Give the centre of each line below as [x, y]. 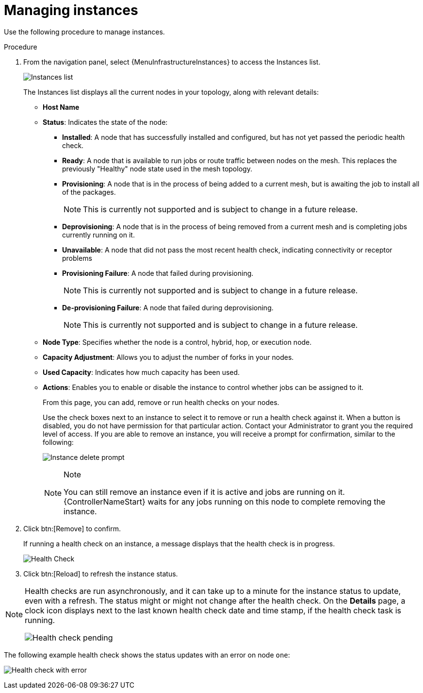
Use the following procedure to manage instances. [84, 32]
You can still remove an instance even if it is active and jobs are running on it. [204, 492]
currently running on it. [98, 235]
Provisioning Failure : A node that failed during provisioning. [158, 273]
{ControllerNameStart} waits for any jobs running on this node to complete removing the [225, 501]
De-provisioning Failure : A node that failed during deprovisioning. [168, 307]
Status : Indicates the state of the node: [105, 122]
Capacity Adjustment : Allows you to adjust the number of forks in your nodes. [168, 357]
